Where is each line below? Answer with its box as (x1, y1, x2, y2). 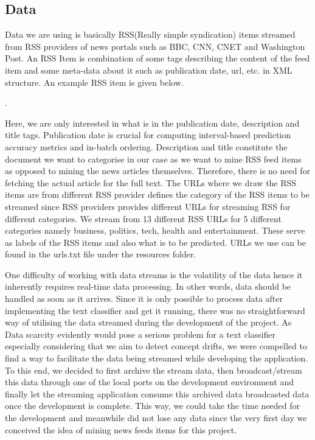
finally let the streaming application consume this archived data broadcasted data (5, 387, 310, 400)
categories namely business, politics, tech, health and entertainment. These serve (5, 224, 305, 237)
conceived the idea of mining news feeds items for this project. (5, 423, 237, 436)
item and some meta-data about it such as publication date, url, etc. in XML (5, 63, 292, 76)
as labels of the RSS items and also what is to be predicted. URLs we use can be (5, 236, 306, 248)
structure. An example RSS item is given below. (5, 75, 184, 88)
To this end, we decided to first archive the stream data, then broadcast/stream (5, 363, 302, 376)
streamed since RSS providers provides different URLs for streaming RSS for (5, 200, 291, 212)
